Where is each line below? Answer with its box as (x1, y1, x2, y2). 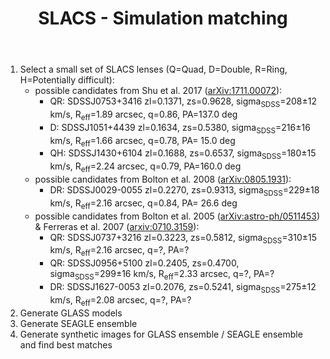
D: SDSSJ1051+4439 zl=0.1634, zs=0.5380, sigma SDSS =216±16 (49, 121, 311, 136)
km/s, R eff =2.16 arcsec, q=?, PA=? (49, 244, 190, 259)
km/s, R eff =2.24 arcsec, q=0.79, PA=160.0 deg (49, 160, 242, 174)
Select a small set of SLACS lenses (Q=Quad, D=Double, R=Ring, (19, 63, 288, 76)
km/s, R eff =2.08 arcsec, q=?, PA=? (49, 293, 192, 308)
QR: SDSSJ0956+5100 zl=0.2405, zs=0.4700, (49, 257, 240, 269)
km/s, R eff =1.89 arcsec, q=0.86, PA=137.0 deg (49, 108, 238, 122)
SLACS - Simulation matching (38, 7, 288, 30)
